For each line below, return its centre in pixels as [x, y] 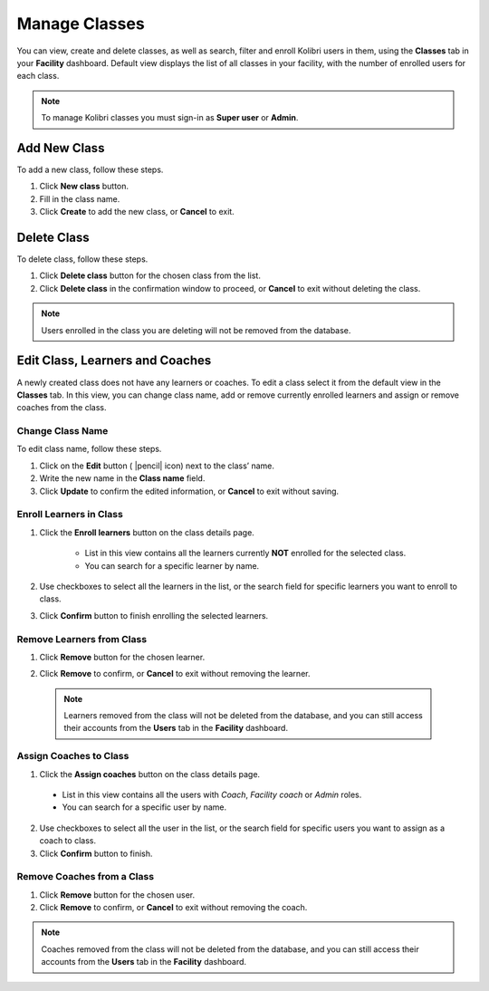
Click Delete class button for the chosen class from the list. [150, 275]
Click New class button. [84, 187]
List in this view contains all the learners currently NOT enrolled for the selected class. [245, 553]
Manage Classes [81, 24]
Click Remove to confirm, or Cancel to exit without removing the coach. [173, 908]
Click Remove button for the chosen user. [117, 895]
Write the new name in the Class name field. [122, 478]
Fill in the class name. [80, 198]
